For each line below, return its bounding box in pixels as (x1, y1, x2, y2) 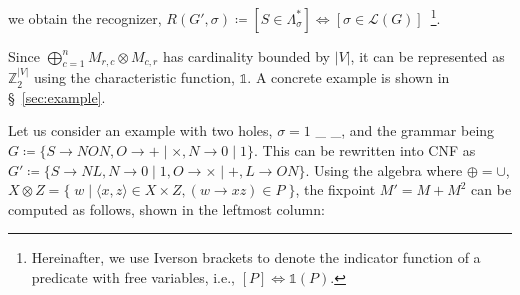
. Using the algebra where (305, 159, 463, 180)
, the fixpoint (295, 179, 376, 200)
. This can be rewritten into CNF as (253, 140, 476, 161)
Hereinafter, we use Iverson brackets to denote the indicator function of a (31, 247, 481, 268)
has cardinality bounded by (162, 45, 330, 66)
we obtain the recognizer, (8, 7, 162, 28)
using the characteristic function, (33, 67, 235, 88)
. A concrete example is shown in (247, 67, 450, 88)
